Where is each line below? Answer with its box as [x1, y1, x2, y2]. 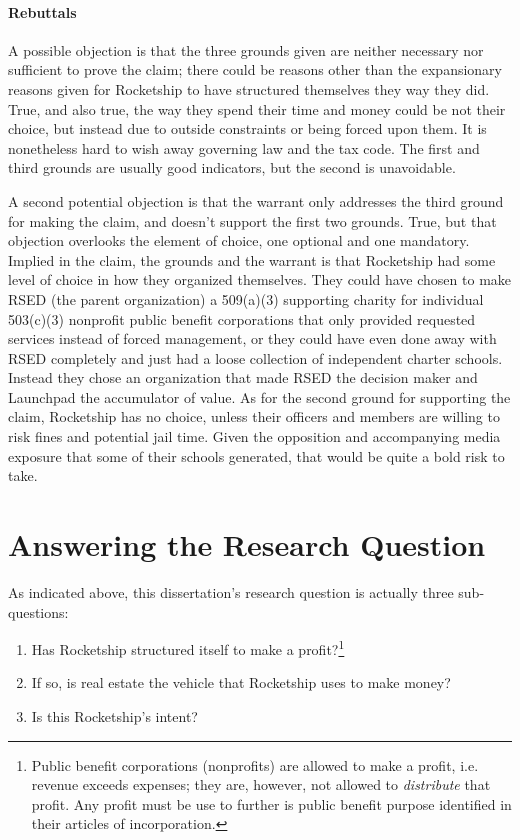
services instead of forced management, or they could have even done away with [8, 328, 497, 349]
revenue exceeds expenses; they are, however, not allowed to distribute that [31, 774, 491, 795]
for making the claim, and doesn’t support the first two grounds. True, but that [8, 210, 497, 231]
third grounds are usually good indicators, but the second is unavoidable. [8, 157, 456, 178]
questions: [8, 601, 69, 622]
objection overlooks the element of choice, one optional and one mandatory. [8, 230, 470, 251]
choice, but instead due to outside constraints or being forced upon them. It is [8, 118, 487, 139]
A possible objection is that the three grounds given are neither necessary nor [8, 39, 484, 60]
